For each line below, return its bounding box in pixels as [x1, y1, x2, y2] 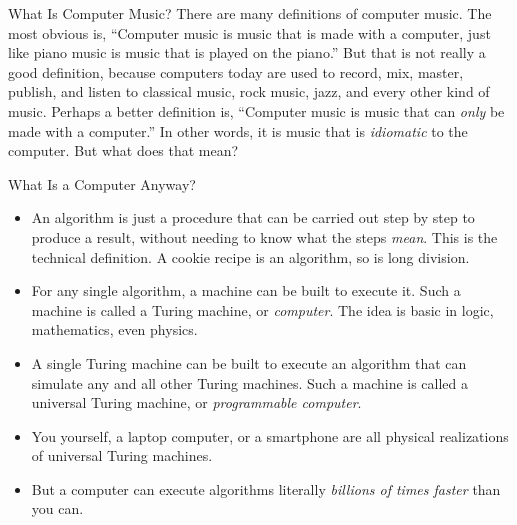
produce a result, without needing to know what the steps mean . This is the [31, 226, 498, 247]
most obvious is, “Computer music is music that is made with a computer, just [8, 22, 491, 43]
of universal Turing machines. [31, 445, 213, 466]
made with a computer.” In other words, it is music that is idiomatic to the [8, 120, 468, 141]
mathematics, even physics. [31, 319, 198, 340]
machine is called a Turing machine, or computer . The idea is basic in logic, [31, 299, 494, 320]
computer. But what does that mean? [8, 140, 239, 161]
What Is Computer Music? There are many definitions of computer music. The [8, 3, 492, 23]
